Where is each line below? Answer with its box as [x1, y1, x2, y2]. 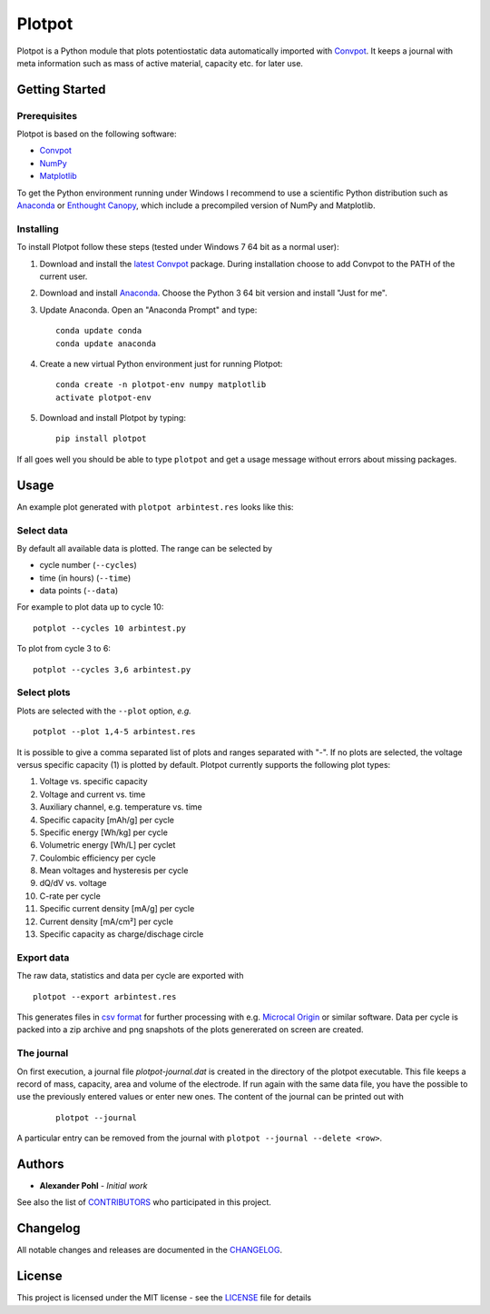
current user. [39, 271, 88, 282]
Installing [16, 223, 59, 235]
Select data [16, 523, 68, 536]
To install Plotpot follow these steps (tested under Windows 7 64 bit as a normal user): [16, 242, 339, 253]
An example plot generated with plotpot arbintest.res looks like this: [16, 501, 294, 513]
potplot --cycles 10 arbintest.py [33, 622, 186, 633]
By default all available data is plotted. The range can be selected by [16, 543, 272, 553]
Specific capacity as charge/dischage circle [39, 929, 204, 940]
